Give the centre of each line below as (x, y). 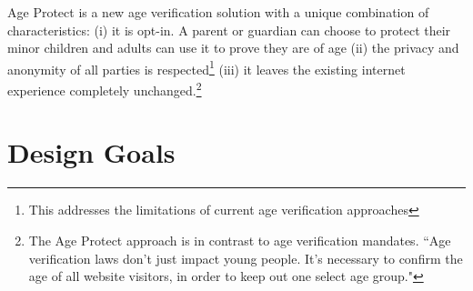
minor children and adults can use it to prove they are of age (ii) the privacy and (233, 48)
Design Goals (91, 152)
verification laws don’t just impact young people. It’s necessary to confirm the (246, 258)
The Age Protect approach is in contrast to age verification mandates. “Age (240, 240)
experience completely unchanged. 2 (105, 89)
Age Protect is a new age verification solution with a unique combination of (218, 12)
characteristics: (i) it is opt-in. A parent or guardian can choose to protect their (229, 30)
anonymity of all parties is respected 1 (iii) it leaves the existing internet (206, 67)
